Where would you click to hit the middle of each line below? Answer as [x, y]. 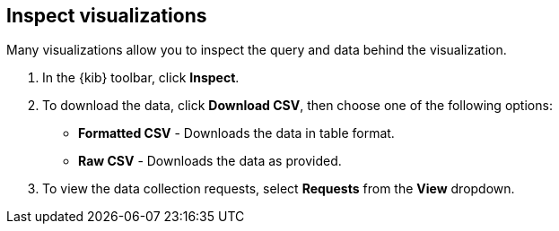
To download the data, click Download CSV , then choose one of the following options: [297, 106]
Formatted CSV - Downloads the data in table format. [236, 133]
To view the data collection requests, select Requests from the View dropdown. [279, 189]
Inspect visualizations [107, 16]
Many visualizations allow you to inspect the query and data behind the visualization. [257, 50]
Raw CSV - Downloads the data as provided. [210, 161]
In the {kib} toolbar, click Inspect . [141, 78]
